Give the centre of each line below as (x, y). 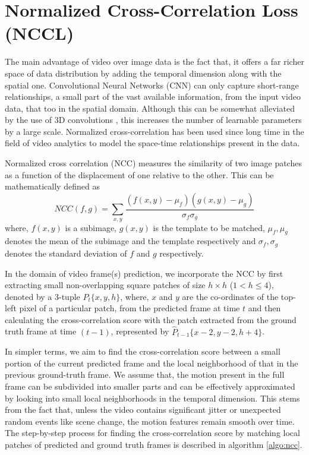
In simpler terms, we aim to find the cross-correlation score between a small (143, 351)
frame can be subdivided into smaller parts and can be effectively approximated (150, 386)
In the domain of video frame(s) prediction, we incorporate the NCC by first (144, 273)
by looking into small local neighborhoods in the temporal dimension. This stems (152, 398)
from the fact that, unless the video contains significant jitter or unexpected (143, 410)
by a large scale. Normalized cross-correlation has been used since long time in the (154, 131)
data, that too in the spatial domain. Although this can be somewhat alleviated (150, 108)
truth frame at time (41, 331)
